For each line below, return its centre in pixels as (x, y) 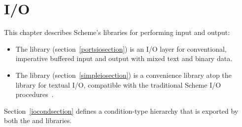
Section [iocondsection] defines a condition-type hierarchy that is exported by (121, 111)
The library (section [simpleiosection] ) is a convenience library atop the (123, 75)
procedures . (35, 94)
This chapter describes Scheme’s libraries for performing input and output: (117, 32)
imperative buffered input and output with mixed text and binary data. (124, 58)
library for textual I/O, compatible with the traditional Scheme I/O (118, 84)
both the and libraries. (38, 120)
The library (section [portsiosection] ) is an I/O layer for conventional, (121, 48)
